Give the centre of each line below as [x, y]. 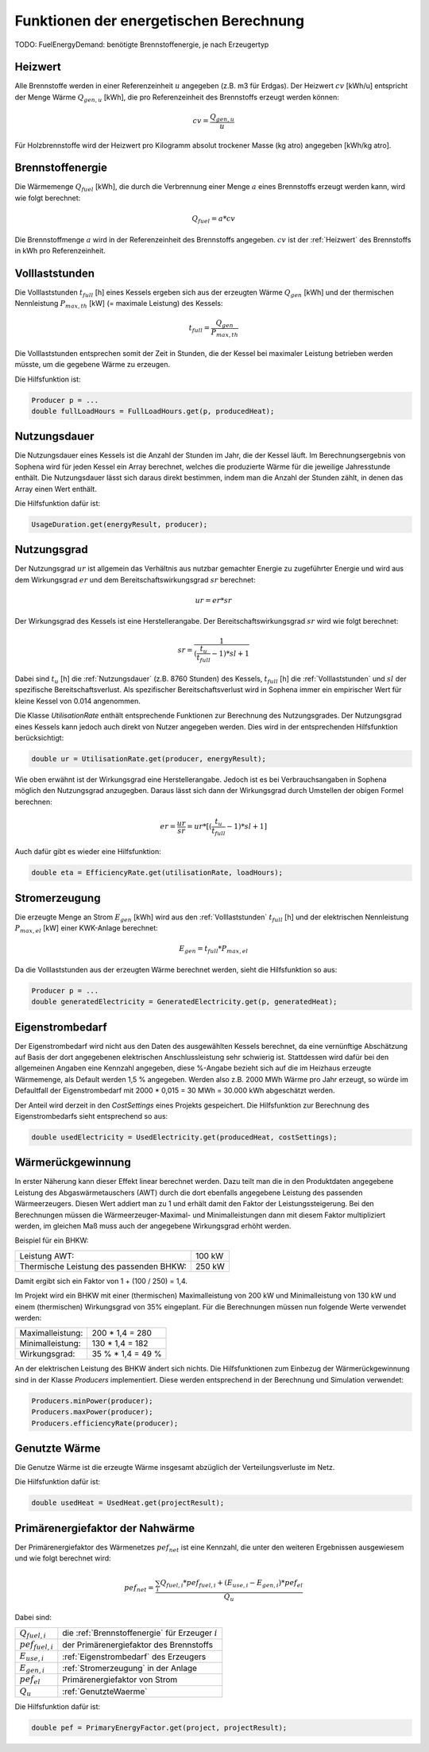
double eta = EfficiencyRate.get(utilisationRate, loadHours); [157, 873]
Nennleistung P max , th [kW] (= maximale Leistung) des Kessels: [119, 304]
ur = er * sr [213, 601]
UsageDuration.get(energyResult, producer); [120, 524]
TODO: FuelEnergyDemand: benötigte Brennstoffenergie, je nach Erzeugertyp [142, 44]
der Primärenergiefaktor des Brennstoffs [138, 1645]
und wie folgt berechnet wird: [63, 1558]
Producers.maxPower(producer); [93, 1412]
